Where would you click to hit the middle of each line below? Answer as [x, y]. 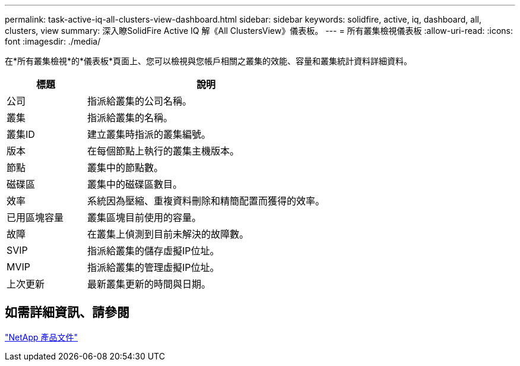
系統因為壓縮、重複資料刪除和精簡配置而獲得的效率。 [206, 201]
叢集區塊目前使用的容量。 [145, 217]
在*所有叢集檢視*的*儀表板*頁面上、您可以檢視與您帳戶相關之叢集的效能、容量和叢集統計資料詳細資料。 [209, 61]
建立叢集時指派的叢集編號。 [149, 134]
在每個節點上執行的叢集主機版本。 [164, 151]
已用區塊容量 [35, 217]
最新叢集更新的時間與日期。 [149, 284]
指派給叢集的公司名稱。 [140, 101]
